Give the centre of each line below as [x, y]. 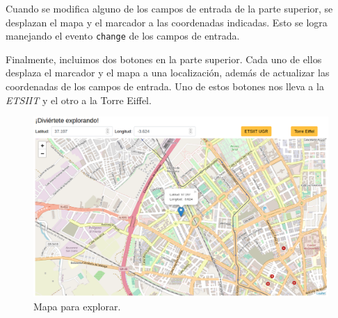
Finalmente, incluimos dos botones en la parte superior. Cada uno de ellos [164, 59]
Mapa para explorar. [77, 306]
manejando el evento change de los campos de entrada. [123, 36]
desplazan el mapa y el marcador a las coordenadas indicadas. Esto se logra [167, 22]
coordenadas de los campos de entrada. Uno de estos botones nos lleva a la [165, 86]
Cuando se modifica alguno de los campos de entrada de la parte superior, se [169, 8]
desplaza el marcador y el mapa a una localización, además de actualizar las [168, 73]
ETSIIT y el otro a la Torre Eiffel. [79, 100]
